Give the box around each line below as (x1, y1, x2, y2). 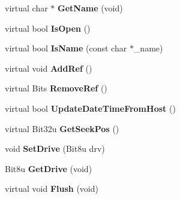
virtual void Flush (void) (5, 182, 98, 195)
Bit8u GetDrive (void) (5, 162, 92, 174)
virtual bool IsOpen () (5, 22, 91, 34)
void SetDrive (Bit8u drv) (5, 142, 105, 155)
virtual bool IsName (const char (5, 42, 127, 54)
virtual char (5, 2, 48, 14)
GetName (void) (58, 2, 123, 14)
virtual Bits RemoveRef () (5, 82, 107, 94)
